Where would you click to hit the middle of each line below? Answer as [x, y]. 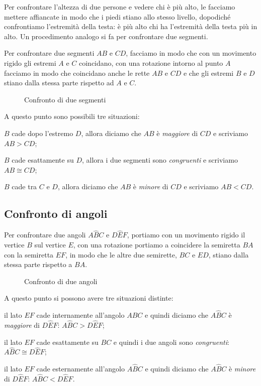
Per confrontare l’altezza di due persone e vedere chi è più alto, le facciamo [120, 7]
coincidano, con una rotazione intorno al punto [151, 62]
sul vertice [50, 244]
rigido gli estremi [30, 62]
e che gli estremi [208, 73]
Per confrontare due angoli [45, 235]
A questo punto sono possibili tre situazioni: [72, 116]
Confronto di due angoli [61, 281]
